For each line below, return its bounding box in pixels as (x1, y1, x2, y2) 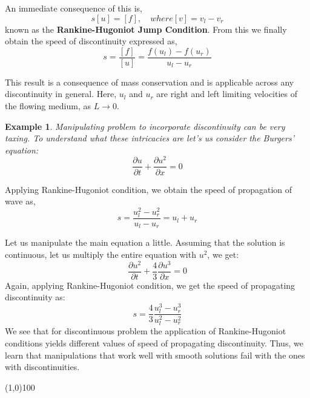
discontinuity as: (5, 291, 65, 303)
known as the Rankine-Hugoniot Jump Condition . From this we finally (5, 22, 287, 35)
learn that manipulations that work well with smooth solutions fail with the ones (5, 348, 305, 361)
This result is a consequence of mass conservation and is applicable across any (5, 75, 294, 88)
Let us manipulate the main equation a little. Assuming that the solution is (5, 236, 285, 249)
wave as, (5, 195, 36, 207)
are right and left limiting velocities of (156, 87, 298, 100)
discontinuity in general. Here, (5, 87, 117, 100)
